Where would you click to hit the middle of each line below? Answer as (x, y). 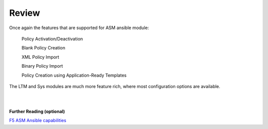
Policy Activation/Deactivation (52, 39)
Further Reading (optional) (37, 112)
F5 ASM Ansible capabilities (38, 121)
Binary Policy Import (42, 66)
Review (25, 13)
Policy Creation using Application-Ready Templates (74, 75)
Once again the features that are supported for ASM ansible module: (79, 28)
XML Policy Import (40, 57)
